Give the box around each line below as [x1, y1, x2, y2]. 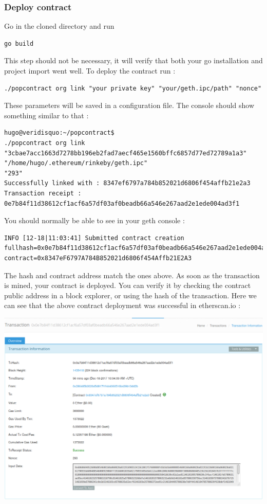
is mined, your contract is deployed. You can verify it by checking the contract [4, 280, 251, 291]
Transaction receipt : [4, 189, 82, 197]
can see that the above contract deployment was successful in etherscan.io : [4, 300, 241, 311]
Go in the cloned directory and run [4, 21, 115, 31]
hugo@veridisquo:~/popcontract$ [4, 129, 115, 137]
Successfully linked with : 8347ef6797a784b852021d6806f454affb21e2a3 [4, 179, 251, 187]
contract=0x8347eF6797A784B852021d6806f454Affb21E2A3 [4, 254, 192, 262]
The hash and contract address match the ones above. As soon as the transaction [4, 269, 260, 280]
